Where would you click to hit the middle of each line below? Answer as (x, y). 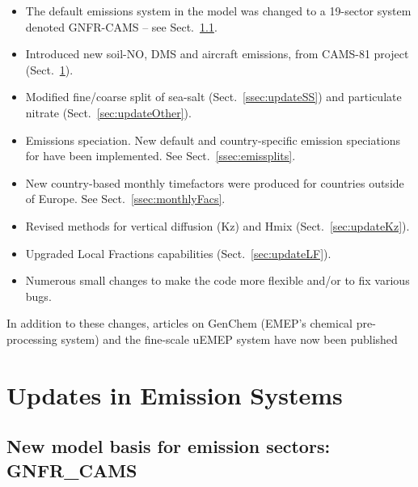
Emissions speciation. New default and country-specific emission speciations (213, 140)
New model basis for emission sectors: (169, 446)
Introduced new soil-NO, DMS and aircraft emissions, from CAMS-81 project (217, 54)
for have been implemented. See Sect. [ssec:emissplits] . (160, 156)
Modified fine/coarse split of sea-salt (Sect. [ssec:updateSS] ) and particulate (213, 97)
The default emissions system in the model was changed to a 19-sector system (218, 11)
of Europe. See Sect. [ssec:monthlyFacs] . (125, 199)
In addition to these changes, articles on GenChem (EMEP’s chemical (180, 323)
